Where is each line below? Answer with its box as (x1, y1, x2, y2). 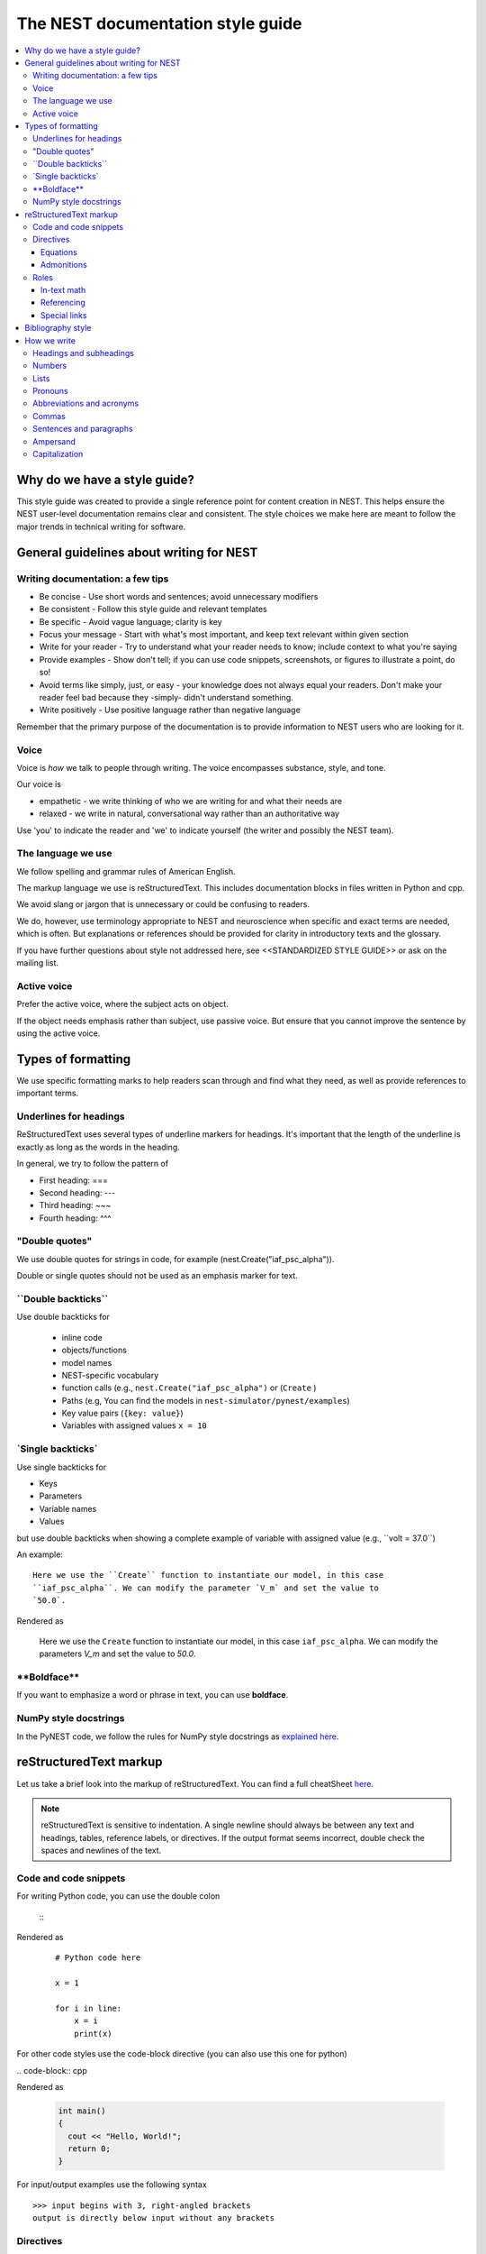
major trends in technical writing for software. (16, 521, 186, 532)
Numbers (32, 361, 67, 371)
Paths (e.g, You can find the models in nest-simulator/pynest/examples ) (61, 1395, 350, 1406)
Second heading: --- (39, 1187, 116, 1198)
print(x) (73, 2029, 112, 2039)
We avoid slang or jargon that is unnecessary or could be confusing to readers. (16, 899, 310, 910)
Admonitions (40, 260, 87, 270)
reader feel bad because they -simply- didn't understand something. (39, 692, 294, 703)
